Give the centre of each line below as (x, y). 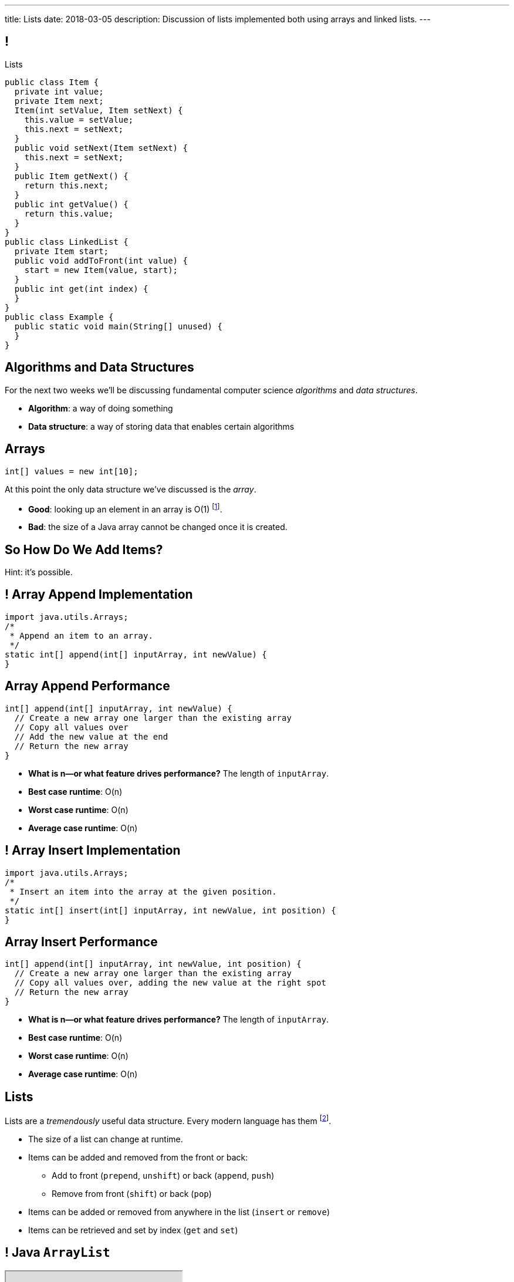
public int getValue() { (71, 204)
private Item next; (59, 101)
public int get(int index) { (81, 289)
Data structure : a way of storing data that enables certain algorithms (161, 426)
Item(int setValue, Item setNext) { (99, 110)
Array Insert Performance (81, 942)
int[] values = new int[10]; (72, 471)
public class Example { (59, 317)
